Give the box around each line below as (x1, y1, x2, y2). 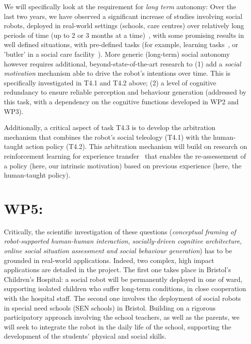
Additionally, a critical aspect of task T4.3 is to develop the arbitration (4, 122, 216, 132)
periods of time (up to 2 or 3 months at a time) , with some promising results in (4, 30, 244, 40)
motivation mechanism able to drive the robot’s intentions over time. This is (4, 68, 231, 78)
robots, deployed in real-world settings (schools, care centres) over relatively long (4, 20, 244, 31)
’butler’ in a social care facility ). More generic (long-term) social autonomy (4, 49, 230, 59)
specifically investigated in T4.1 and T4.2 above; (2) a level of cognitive (4, 77, 217, 87)
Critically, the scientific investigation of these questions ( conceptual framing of (4, 226, 236, 236)
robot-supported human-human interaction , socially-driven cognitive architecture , (4, 236, 242, 246)
